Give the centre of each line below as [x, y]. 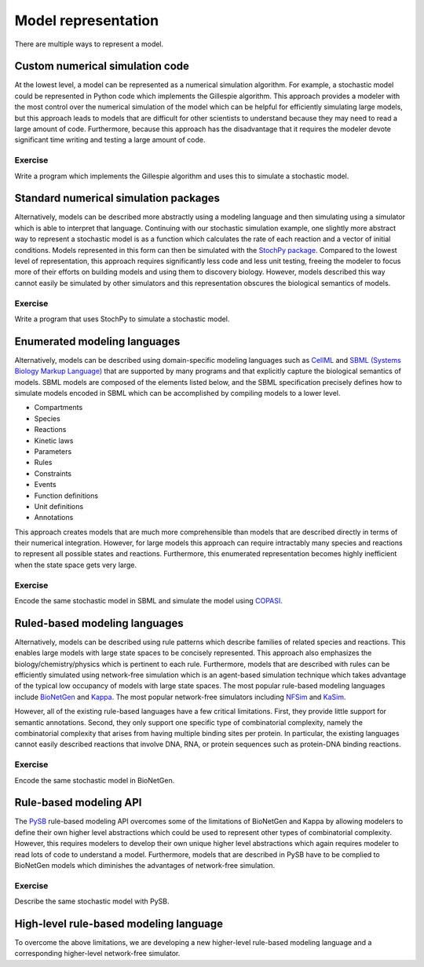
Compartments [58, 408]
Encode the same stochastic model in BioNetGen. [95, 780]
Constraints [53, 473]
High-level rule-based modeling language [119, 924]
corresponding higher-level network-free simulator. [97, 954]
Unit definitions [59, 506]
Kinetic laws [54, 441]
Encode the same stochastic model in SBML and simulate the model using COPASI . [148, 601]
